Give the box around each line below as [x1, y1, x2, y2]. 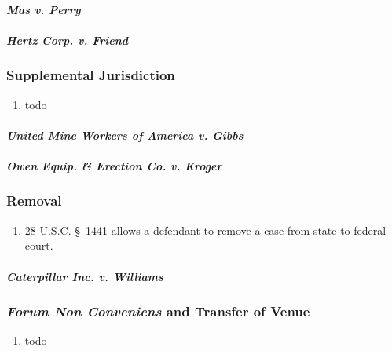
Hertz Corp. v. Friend [6, 31, 129, 48]
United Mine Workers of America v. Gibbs [6, 126, 244, 143]
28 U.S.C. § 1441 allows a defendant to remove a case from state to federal [24, 221, 387, 238]
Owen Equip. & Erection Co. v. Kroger [6, 157, 222, 174]
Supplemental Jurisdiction [6, 65, 175, 85]
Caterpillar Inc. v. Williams [6, 268, 163, 284]
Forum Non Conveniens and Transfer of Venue [6, 302, 310, 321]
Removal [6, 191, 62, 210]
